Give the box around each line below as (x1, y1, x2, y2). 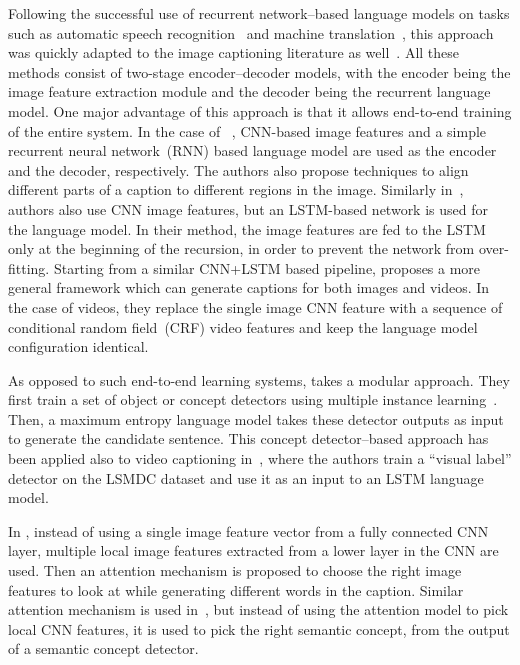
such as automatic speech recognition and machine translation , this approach (8, 22, 494, 43)
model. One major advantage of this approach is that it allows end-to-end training (8, 100, 512, 121)
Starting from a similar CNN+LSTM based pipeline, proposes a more (53, 257, 481, 278)
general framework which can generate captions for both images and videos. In (8, 277, 490, 298)
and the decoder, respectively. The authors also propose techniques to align (8, 159, 469, 180)
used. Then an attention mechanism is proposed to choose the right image (8, 560, 462, 581)
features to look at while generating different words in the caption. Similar (8, 579, 464, 600)
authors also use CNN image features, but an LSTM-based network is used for (8, 198, 488, 219)
